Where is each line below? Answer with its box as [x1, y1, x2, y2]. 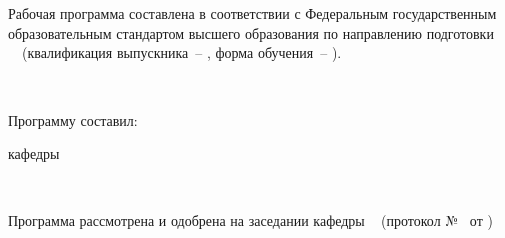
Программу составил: [8, 109, 138, 130]
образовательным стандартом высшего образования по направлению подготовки [8, 22, 494, 43]
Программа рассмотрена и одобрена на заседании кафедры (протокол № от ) [8, 210, 493, 231]
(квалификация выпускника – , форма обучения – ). [21, 42, 342, 63]
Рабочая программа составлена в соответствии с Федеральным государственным [8, 3, 497, 24]
